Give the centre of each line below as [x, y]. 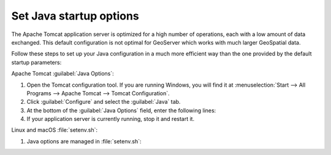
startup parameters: [36, 62]
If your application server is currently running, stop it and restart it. [111, 119]
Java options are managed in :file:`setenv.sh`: [84, 141]
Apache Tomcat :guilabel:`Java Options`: [63, 74]
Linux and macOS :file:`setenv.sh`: [55, 130]
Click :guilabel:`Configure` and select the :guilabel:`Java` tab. [104, 102]
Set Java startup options [75, 16]
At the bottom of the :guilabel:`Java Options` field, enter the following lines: [121, 110]
